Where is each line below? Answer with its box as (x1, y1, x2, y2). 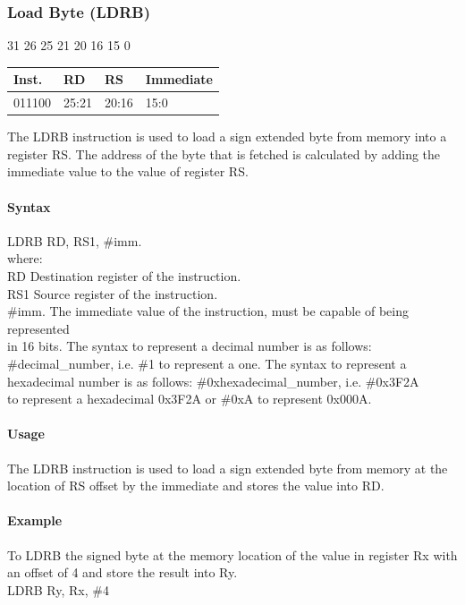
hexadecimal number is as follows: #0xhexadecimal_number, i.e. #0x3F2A (7, 371, 419, 390)
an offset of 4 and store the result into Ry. (7, 563, 238, 582)
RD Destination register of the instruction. (7, 267, 241, 285)
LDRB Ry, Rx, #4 (7, 580, 109, 599)
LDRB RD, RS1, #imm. (7, 231, 142, 250)
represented (7, 319, 70, 337)
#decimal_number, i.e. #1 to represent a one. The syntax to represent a (7, 354, 407, 372)
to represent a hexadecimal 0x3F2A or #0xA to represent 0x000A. (7, 389, 372, 408)
